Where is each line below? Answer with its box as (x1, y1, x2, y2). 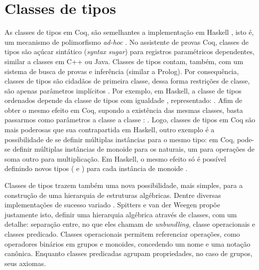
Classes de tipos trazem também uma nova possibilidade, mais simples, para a (4, 180, 243, 190)
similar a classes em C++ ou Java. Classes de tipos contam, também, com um (4, 56, 244, 66)
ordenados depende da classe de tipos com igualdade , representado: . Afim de (4, 95, 243, 105)
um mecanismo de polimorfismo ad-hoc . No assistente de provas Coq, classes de (4, 36, 249, 47)
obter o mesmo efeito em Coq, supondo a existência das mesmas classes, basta (4, 104, 243, 115)
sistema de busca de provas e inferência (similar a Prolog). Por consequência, (4, 66, 239, 76)
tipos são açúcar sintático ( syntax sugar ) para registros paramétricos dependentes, (4, 46, 255, 57)
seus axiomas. (4, 258, 46, 268)
